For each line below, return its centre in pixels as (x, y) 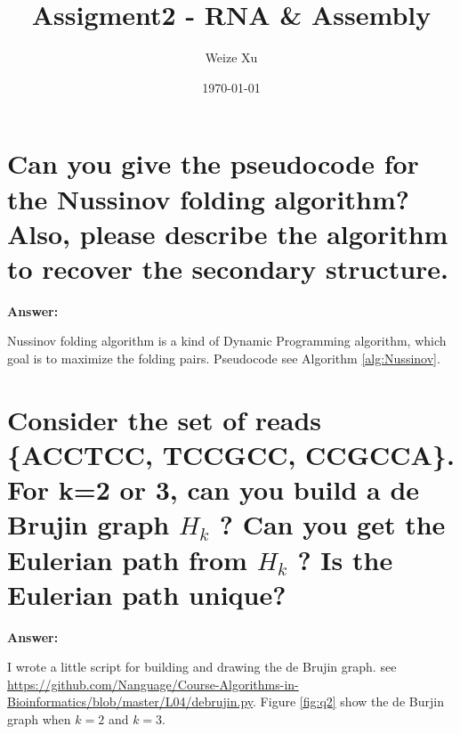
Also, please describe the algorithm (228, 233)
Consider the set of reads (165, 419)
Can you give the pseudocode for (213, 163)
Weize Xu (231, 57)
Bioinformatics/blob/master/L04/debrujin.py (130, 701)
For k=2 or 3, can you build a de (214, 489)
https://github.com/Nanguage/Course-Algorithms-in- (153, 684)
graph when (39, 719)
